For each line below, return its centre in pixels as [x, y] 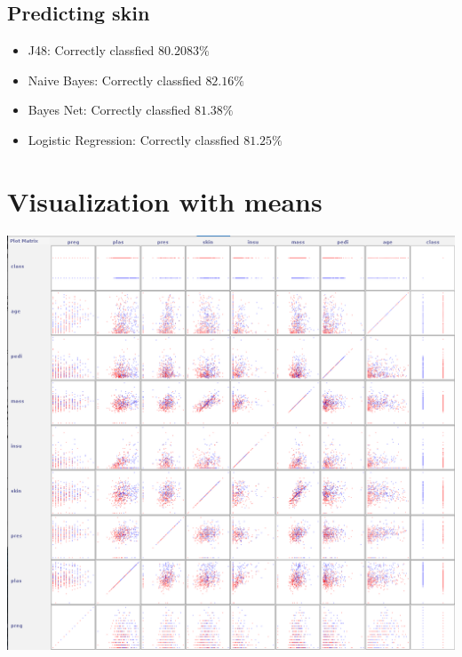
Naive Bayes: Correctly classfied [115, 80]
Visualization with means [165, 200]
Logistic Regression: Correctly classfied [134, 139]
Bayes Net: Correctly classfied [109, 110]
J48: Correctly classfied [91, 50]
